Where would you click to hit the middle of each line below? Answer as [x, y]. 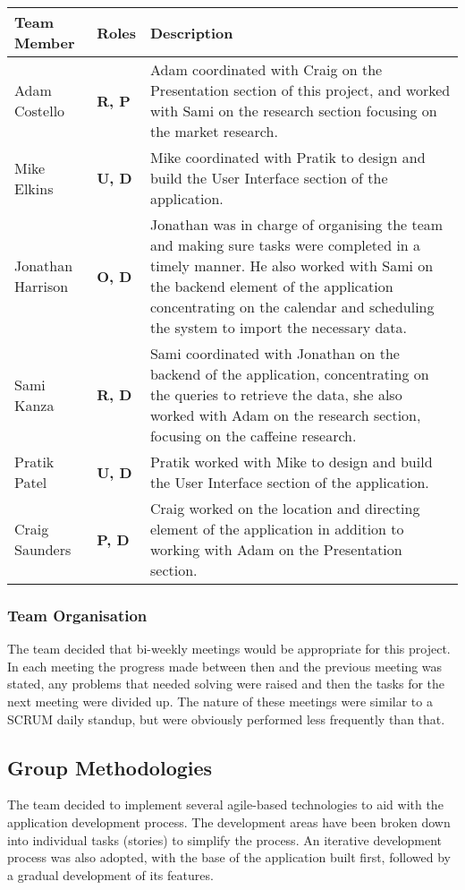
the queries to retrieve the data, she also [276, 394]
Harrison [42, 286]
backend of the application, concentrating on [289, 374]
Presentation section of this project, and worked [300, 90]
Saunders [43, 549]
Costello [40, 111]
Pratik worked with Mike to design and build [291, 462]
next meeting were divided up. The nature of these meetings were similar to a [220, 701]
